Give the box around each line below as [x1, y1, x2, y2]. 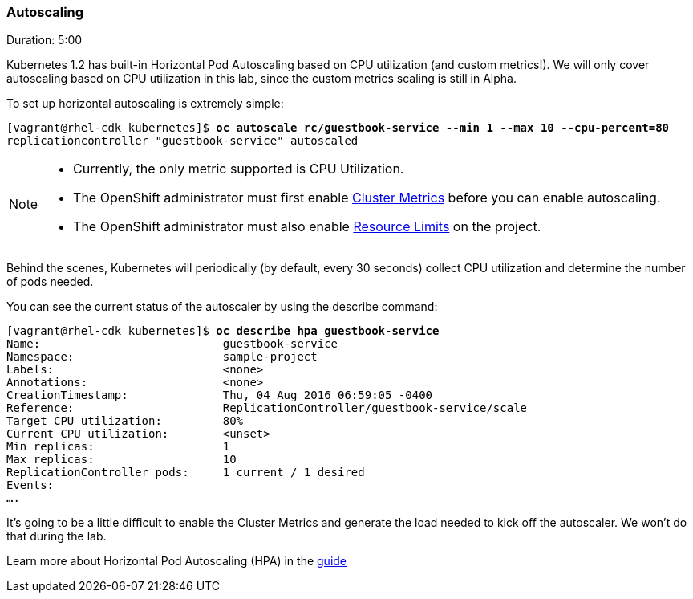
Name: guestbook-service [6, 337, 338, 351]
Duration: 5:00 [6, 33, 83, 47]
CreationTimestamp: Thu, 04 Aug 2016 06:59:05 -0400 [6, 389, 433, 402]
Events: [6, 479, 55, 492]
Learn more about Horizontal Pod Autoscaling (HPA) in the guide [6, 554, 347, 568]
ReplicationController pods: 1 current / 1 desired [6, 466, 365, 479]
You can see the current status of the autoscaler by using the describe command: [6, 299, 438, 314]
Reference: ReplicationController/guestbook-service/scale [6, 401, 528, 415]
